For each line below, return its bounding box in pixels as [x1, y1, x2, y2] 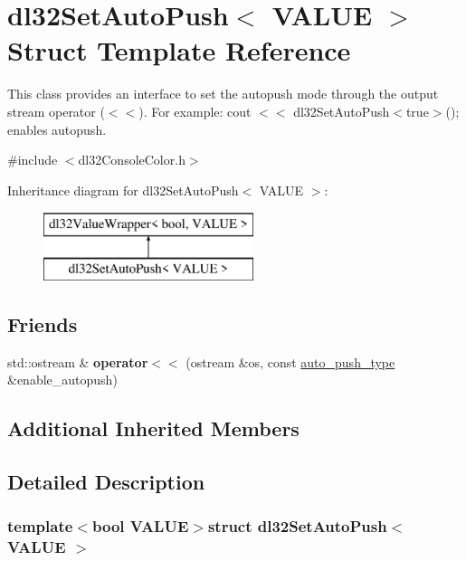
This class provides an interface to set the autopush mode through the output [7, 84, 439, 103]
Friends [7, 309, 78, 338]
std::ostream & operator [7, 352, 148, 371]
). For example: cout [138, 101, 252, 120]
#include [7, 150, 58, 169]
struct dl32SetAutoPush [207, 515, 387, 537]
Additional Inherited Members [7, 414, 300, 442]
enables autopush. [7, 119, 107, 138]
